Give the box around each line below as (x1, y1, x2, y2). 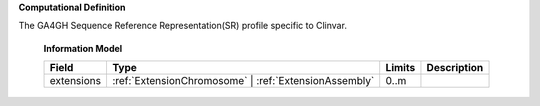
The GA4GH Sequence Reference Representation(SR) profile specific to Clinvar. (18, 20, 347, 32)
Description (426, 61, 484, 75)
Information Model (43, 42, 123, 54)
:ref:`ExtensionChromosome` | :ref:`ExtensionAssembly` (111, 74, 375, 88)
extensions (49, 74, 102, 88)
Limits (385, 61, 416, 75)
